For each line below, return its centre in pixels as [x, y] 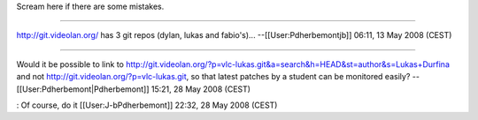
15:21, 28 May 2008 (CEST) [201, 89]
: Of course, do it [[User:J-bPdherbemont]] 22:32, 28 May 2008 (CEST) [147, 105]
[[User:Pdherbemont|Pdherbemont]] [83, 89]
